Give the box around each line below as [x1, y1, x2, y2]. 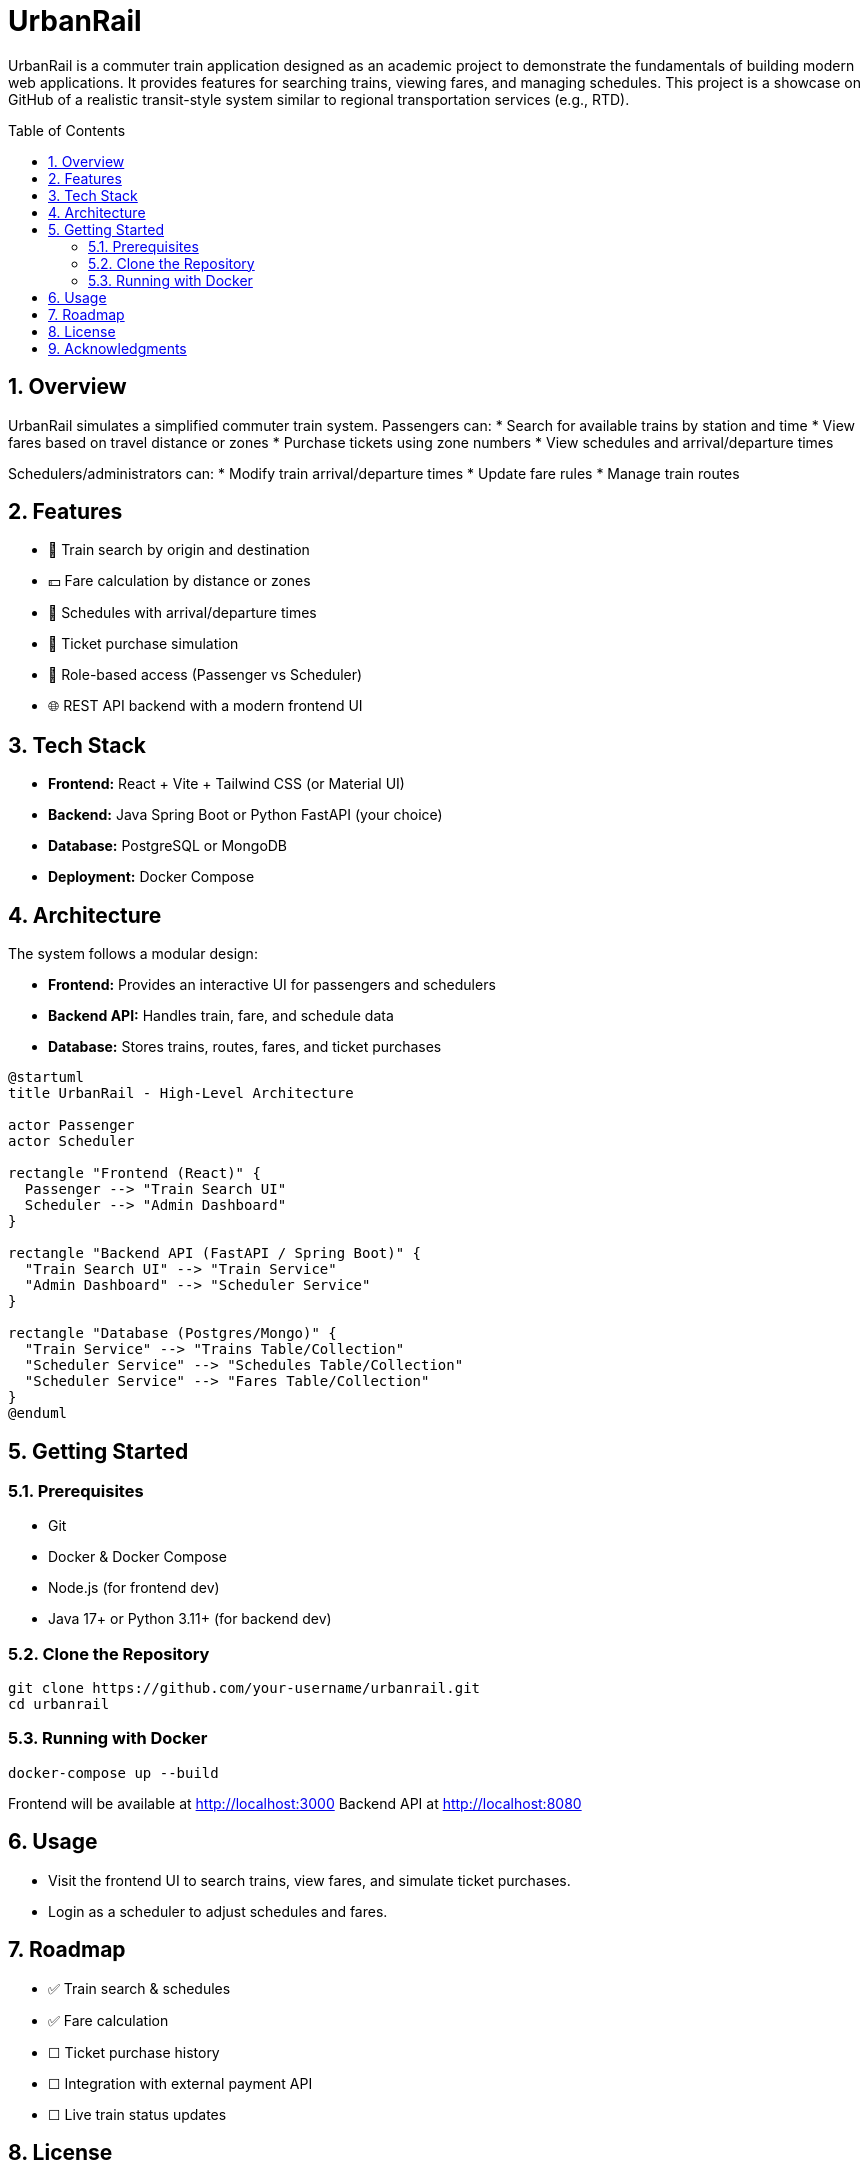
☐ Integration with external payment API [48, 2074, 313, 2092]
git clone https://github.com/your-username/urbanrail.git [8, 1680, 481, 1697]
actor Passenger [8, 1117, 135, 1134]
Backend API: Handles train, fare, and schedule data [48, 1007, 394, 1025]
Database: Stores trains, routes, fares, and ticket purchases [48, 1038, 442, 1056]
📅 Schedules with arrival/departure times [48, 604, 317, 622]
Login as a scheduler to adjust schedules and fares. [48, 1902, 388, 1920]
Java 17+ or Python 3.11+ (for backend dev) [48, 1610, 332, 1628]
